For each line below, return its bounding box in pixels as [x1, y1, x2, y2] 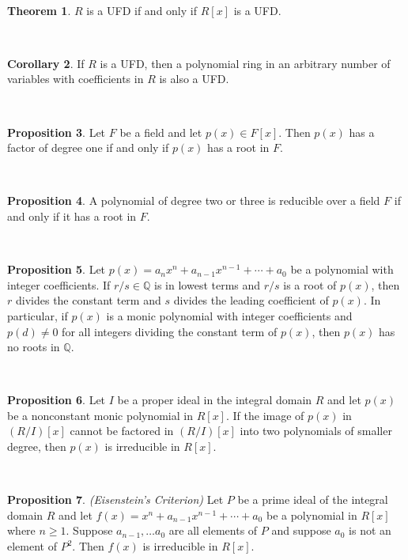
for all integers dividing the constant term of [62, 323, 278, 339]
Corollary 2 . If [7, 55, 85, 71]
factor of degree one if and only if [7, 139, 169, 156]
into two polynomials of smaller [240, 422, 392, 439]
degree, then [7, 438, 66, 455]
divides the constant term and [15, 292, 161, 308]
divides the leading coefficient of [173, 292, 329, 308]
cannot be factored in [70, 422, 174, 439]
